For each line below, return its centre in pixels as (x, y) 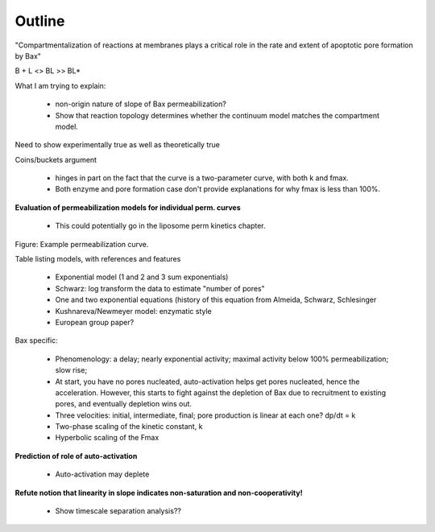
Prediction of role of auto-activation (76, 456)
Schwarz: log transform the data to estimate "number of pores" (160, 288)
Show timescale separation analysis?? (118, 511)
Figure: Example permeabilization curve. (82, 244)
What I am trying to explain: (60, 85)
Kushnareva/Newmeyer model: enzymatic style (134, 311)
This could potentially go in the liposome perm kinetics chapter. (160, 226)
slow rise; (71, 370)
